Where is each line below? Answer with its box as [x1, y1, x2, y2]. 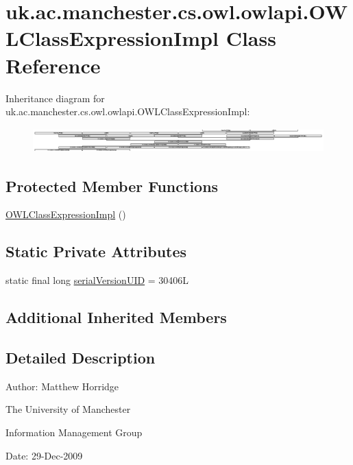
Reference [5, 51, 101, 79]
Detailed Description [5, 346, 156, 368]
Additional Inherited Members [5, 307, 227, 328]
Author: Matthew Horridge [5, 379, 119, 393]
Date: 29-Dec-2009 [5, 448, 83, 462]
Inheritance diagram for [5, 91, 105, 105]
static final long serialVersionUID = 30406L [5, 273, 189, 287]
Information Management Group [5, 425, 143, 439]
